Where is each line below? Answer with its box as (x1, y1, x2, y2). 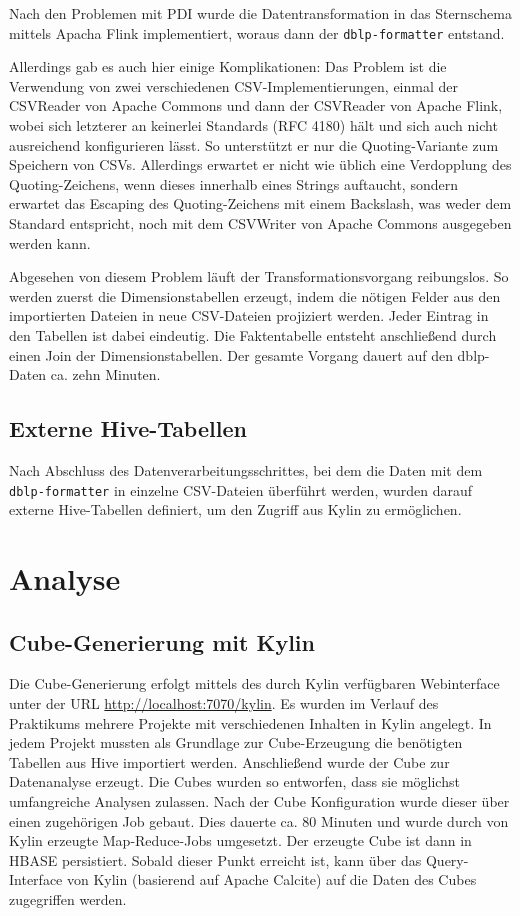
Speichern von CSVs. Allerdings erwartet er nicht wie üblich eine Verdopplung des (9, 154, 512, 175)
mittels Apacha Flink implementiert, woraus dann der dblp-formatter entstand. (9, 22, 505, 43)
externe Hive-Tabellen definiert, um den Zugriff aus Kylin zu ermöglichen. (9, 499, 462, 520)
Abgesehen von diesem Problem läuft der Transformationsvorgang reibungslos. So (9, 266, 509, 287)
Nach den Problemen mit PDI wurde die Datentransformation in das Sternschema (9, 3, 512, 23)
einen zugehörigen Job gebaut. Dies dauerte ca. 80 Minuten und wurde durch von (9, 810, 509, 831)
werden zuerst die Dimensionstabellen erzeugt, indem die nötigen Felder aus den (9, 285, 501, 306)
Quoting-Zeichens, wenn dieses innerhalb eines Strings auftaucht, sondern (9, 173, 458, 194)
